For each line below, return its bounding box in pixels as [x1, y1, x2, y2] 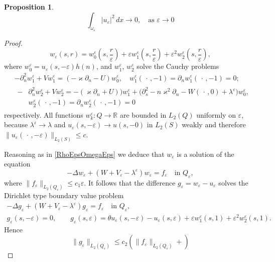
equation [4, 158, 31, 169]
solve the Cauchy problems [136, 61, 219, 71]
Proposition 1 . [4, 2, 54, 12]
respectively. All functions [4, 109, 83, 120]
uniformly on [196, 109, 236, 120]
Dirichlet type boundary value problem [4, 190, 124, 201]
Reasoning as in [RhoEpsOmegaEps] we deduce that [4, 148, 165, 159]
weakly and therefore [182, 119, 246, 130]
